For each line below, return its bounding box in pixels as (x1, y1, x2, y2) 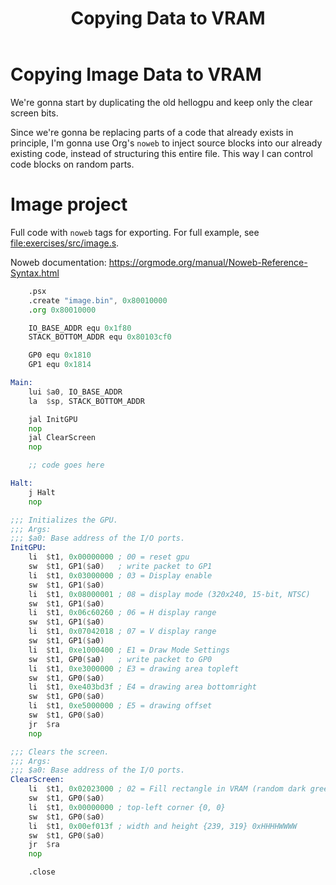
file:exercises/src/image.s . (10, 237, 120, 249)
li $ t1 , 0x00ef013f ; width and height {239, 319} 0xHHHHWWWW (28, 821, 298, 831)
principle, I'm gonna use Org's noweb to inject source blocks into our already (10, 137, 323, 149)
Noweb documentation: (10, 256, 107, 268)
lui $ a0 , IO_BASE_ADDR (28, 387, 123, 397)
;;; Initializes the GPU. (10, 515, 118, 525)
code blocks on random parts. (10, 158, 135, 170)
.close (28, 867, 56, 877)
